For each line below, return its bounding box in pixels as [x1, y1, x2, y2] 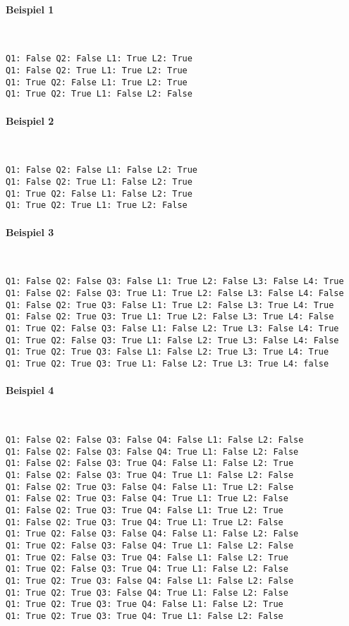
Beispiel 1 [6, 1, 54, 16]
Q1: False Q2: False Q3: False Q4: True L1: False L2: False [6, 446, 299, 457]
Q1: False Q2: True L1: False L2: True [6, 177, 192, 188]
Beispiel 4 [6, 383, 54, 398]
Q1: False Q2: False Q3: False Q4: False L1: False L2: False [6, 435, 304, 446]
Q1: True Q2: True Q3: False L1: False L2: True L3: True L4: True [6, 347, 329, 357]
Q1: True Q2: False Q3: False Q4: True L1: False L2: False [6, 540, 294, 551]
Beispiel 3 [6, 224, 54, 239]
